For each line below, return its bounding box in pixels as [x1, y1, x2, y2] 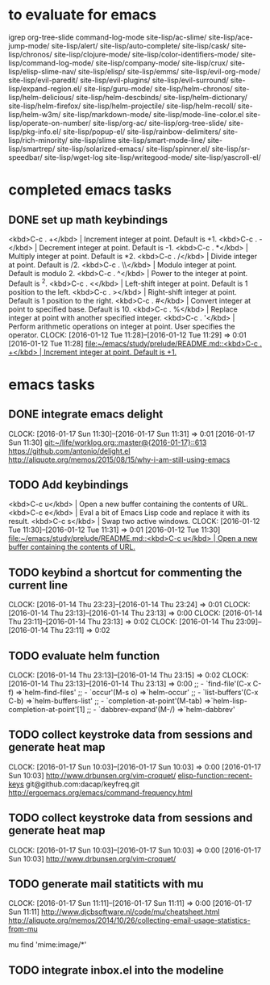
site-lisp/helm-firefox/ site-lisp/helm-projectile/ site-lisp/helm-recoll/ [8, 101, 236, 111]
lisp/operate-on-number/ [8, 118, 91, 128]
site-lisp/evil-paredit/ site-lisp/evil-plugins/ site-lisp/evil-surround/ [8, 75, 229, 85]
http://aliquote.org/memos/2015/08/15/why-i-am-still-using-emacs [8, 455, 231, 464]
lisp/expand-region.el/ [8, 83, 82, 94]
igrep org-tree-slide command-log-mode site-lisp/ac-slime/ [8, 32, 207, 42]
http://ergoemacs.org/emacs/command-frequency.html [8, 787, 193, 797]
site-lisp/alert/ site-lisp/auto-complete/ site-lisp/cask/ [51, 40, 230, 50]
